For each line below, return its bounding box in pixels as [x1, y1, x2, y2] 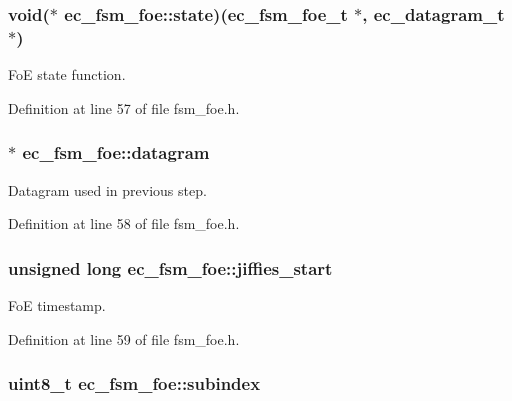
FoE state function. [8, 64, 126, 85]
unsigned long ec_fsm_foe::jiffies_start [8, 255, 333, 280]
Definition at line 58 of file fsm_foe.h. [8, 213, 240, 234]
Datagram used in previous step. [8, 179, 207, 200]
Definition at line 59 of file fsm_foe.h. [8, 328, 240, 349]
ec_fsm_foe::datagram [22, 140, 210, 165]
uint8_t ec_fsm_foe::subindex [8, 371, 261, 396]
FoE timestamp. [8, 294, 106, 315]
